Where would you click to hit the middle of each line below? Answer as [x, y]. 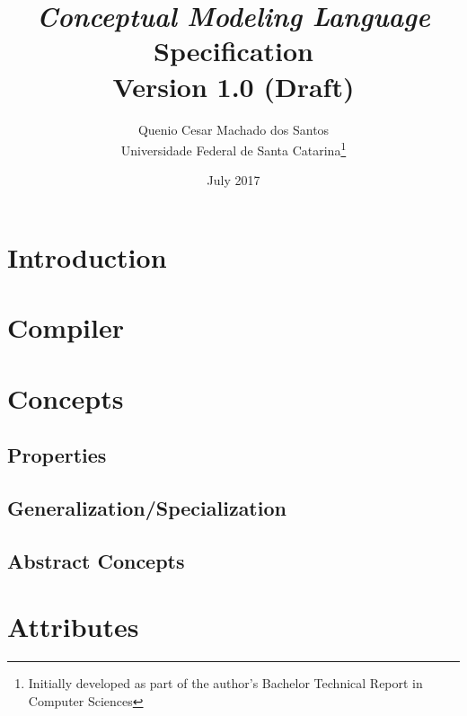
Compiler [66, 327]
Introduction [87, 256]
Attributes [73, 627]
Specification [233, 51]
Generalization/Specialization [147, 508]
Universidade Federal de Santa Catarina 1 [233, 149]
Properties [57, 455]
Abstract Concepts [96, 560]
